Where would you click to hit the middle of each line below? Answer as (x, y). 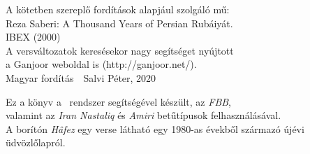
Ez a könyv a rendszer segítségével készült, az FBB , (118, 101)
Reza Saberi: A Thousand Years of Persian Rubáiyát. (119, 23)
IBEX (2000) (33, 37)
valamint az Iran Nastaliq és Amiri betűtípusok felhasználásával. (143, 115)
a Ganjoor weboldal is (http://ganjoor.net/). (101, 64)
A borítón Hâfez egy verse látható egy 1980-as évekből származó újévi (155, 128)
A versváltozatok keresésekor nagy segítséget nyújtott (120, 50)
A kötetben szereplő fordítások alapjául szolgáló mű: (118, 9)
